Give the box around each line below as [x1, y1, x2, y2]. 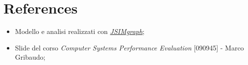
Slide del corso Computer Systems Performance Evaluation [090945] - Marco [15, 42, 244, 52]
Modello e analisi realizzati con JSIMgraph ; [15, 26, 145, 36]
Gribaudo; [15, 52, 46, 62]
